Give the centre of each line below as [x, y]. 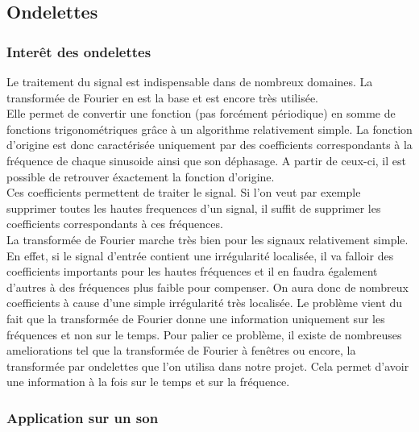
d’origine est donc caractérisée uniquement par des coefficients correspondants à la [209, 145]
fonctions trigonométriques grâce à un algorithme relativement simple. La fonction [209, 129]
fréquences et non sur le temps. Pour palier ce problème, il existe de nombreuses [204, 334]
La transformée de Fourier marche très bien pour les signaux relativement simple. [207, 239]
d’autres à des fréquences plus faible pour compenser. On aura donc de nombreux [207, 287]
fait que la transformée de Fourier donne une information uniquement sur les [196, 318]
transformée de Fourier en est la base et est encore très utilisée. [162, 97]
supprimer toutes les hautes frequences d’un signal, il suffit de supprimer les [194, 208]
